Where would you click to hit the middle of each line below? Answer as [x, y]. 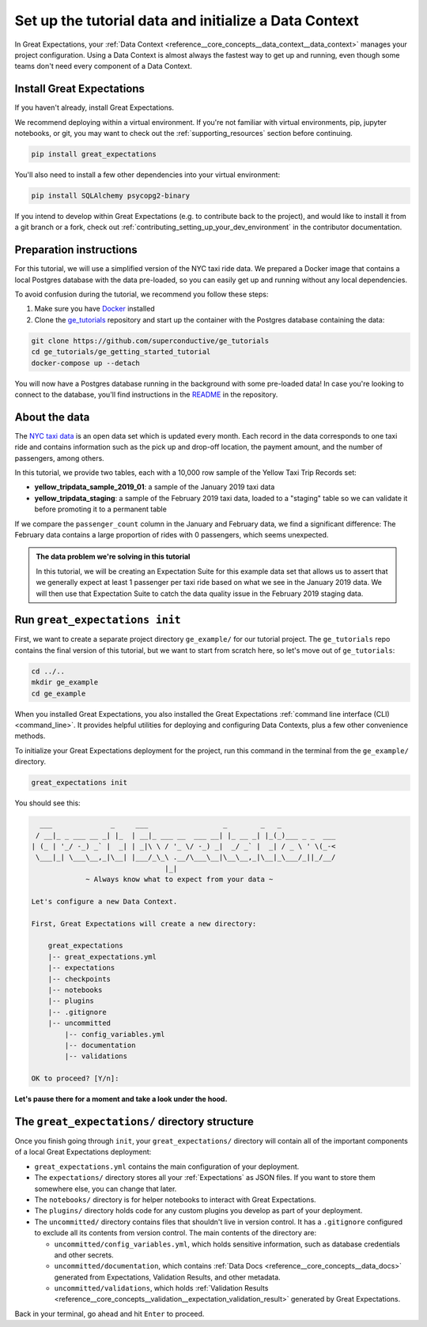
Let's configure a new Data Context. [104, 901]
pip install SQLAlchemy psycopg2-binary [110, 195]
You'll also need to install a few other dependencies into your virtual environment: [147, 175]
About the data [52, 417]
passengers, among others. [59, 458]
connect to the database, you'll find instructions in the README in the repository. [146, 394]
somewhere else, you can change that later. [106, 1189]
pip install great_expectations [94, 154]
